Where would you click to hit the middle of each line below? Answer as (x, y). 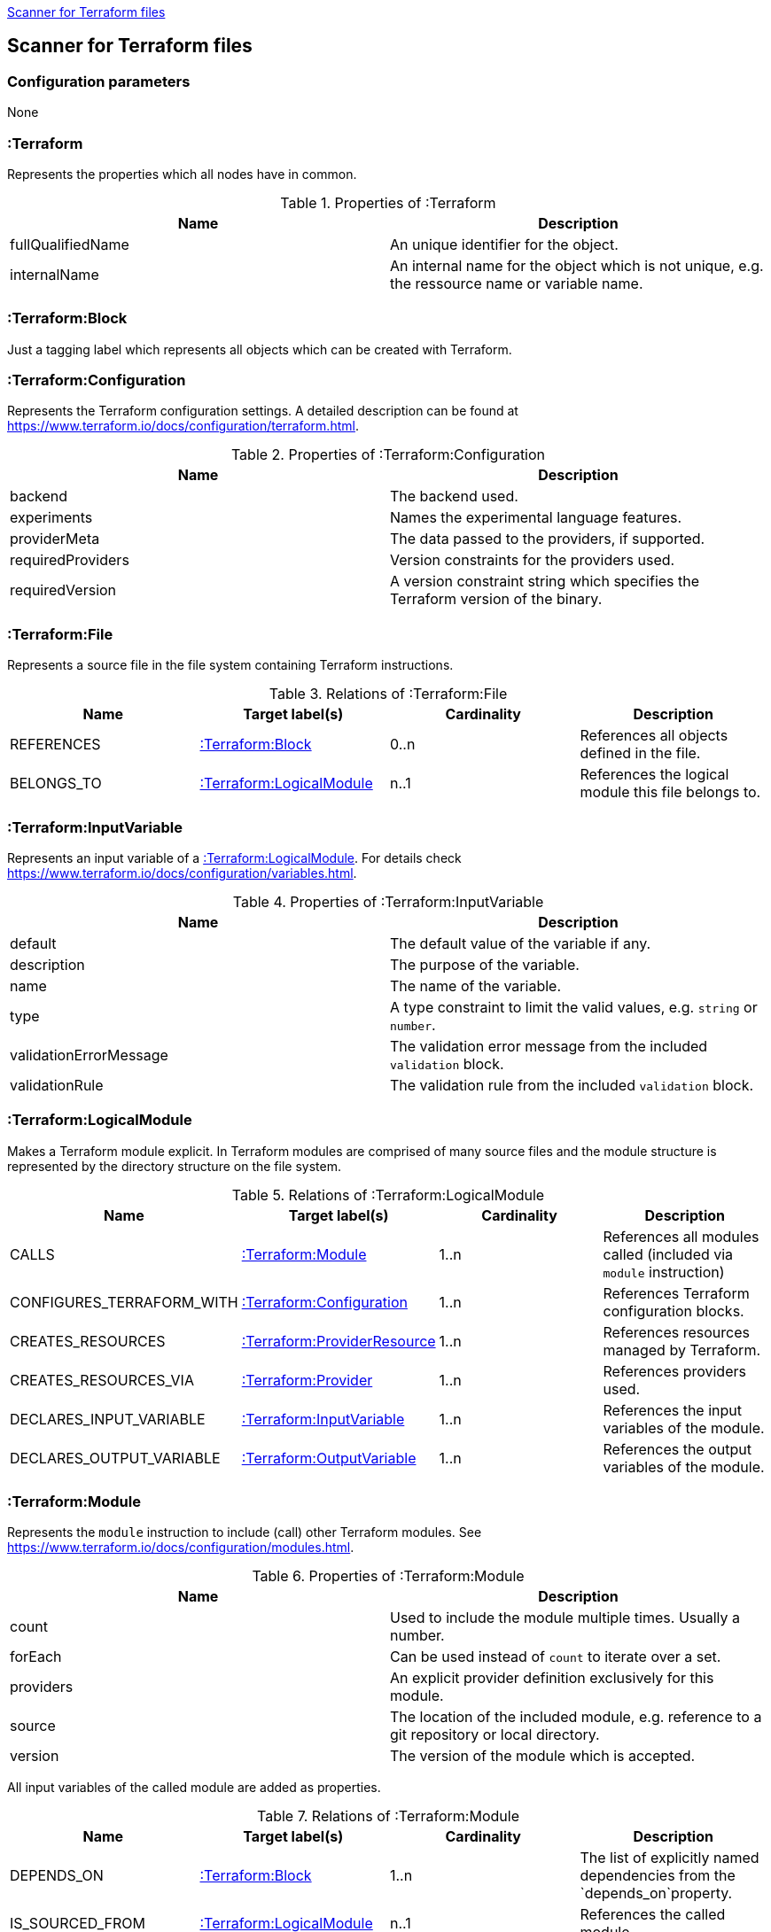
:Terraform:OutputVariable (329, 1458)
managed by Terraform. (682, 1350)
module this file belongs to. (670, 792)
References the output (677, 1449)
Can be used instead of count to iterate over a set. (556, 1657)
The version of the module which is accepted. (543, 1756)
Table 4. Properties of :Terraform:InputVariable (388, 901)
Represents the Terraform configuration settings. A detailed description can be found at (263, 411)
